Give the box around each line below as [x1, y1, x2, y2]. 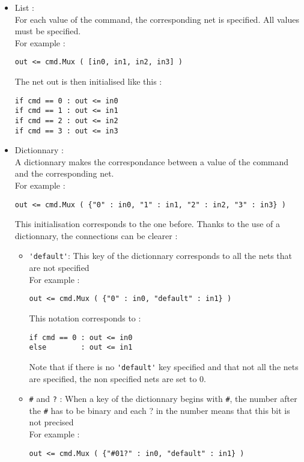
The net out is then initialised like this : [14, 75, 162, 88]
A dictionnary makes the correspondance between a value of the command [14, 155, 289, 168]
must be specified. [14, 25, 81, 37]
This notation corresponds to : [29, 311, 141, 324]
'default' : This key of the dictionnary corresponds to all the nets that [29, 249, 293, 262]
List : [14, 1, 34, 13]
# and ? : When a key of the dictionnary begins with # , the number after [29, 392, 297, 405]
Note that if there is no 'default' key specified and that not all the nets [29, 360, 299, 372]
